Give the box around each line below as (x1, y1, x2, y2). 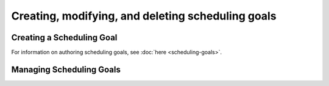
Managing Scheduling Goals (11, 64, 121, 74)
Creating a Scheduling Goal (11, 32, 118, 43)
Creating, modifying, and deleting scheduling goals (11, 9, 277, 23)
